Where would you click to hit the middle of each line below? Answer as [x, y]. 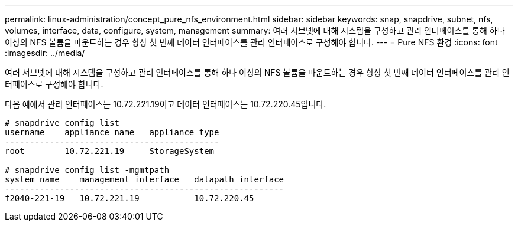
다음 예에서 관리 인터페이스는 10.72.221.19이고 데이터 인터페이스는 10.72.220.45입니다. [166, 104]
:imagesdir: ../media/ [45, 53]
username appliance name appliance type [112, 132]
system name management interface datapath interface [145, 179]
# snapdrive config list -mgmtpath [87, 170]
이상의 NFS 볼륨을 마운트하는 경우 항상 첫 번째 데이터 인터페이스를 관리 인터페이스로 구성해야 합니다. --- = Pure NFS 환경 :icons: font [251, 42]
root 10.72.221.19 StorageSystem [110, 151]
